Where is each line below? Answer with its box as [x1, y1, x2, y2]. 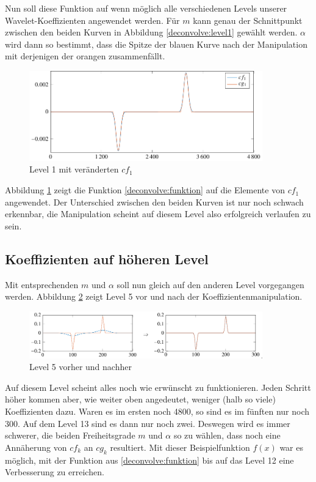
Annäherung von [5, 440, 67, 453]
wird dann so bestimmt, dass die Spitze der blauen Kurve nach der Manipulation [5, 37, 307, 50]
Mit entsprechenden [5, 278, 79, 291]
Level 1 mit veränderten [29, 163, 119, 176]
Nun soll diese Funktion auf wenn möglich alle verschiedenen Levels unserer [5, 2, 287, 14]
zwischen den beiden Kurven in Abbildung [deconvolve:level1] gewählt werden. [5, 26, 298, 39]
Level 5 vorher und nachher [29, 360, 132, 373]
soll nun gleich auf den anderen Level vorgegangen [117, 278, 304, 291]
